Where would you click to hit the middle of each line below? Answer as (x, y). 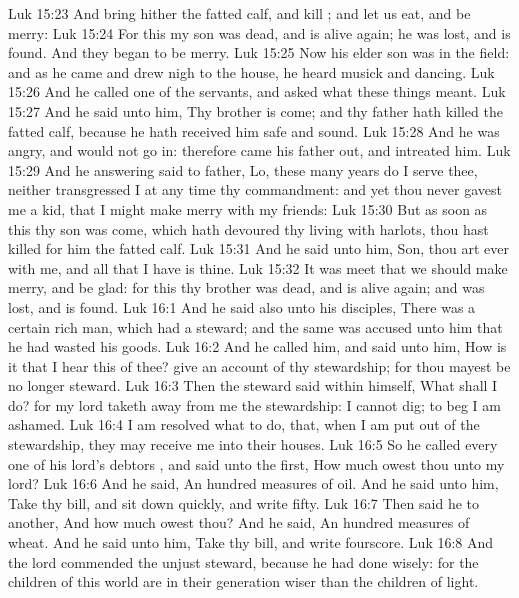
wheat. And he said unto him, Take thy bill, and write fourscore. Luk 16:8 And (251, 542)
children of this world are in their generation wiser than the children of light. (243, 581)
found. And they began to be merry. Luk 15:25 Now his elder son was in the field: (259, 52)
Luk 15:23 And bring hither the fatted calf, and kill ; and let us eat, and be (239, 13)
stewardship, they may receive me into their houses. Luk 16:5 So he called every (253, 444)
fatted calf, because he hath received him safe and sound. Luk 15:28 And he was (254, 130)
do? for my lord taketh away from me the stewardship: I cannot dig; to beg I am (254, 404)
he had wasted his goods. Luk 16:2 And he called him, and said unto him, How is (257, 346)
